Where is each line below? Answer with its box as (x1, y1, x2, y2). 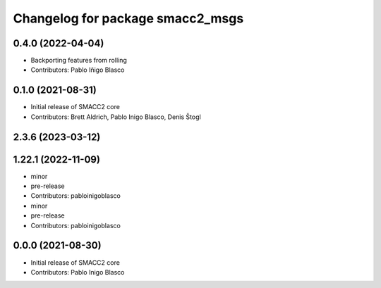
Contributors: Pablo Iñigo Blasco (30, 65, 125, 74)
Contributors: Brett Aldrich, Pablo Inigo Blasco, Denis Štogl (30, 113, 201, 121)
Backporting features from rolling (30, 56, 127, 65)
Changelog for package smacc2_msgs (13, 11, 244, 26)
